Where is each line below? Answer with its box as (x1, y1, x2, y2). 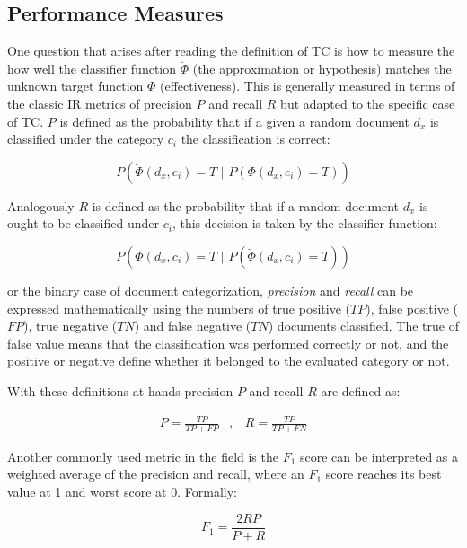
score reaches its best (325, 464, 442, 483)
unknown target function (7, 76, 144, 95)
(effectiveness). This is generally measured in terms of (160, 76, 455, 95)
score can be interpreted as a (300, 446, 459, 465)
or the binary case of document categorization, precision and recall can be (7, 280, 414, 299)
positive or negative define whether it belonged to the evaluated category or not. (7, 351, 450, 370)
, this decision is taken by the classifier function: (172, 214, 437, 233)
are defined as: (321, 381, 401, 400)
